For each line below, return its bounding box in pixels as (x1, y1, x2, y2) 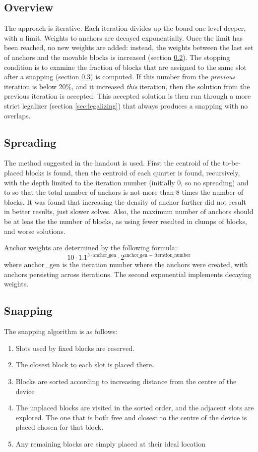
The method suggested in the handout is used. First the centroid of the (4, 158, 221, 168)
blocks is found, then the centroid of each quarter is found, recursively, (25, 167, 240, 177)
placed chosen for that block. (15, 422, 104, 432)
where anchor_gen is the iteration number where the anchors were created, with (4, 259, 248, 270)
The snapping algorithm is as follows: (4, 326, 118, 337)
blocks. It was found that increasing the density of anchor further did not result (4, 196, 246, 207)
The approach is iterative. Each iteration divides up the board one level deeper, (4, 23, 246, 33)
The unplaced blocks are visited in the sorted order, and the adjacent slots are (15, 402, 254, 413)
